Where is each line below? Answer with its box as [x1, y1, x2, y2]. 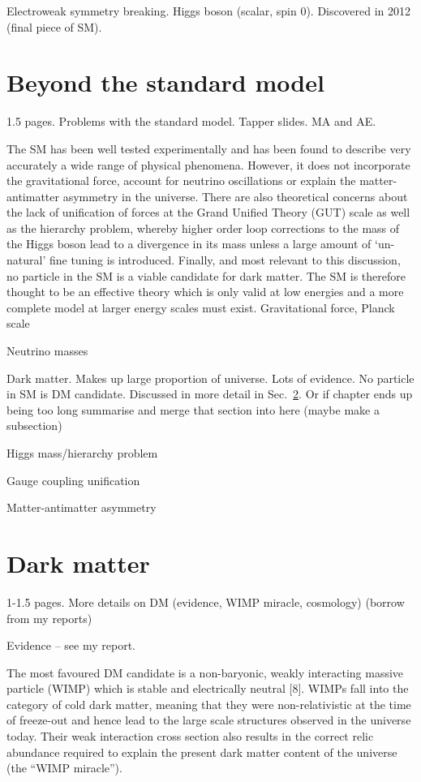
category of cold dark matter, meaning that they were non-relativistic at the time [6, 695, 411, 712]
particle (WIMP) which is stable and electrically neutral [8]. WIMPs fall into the [6, 680, 409, 697]
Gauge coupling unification [6, 471, 140, 488]
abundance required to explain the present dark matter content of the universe [6, 743, 397, 760]
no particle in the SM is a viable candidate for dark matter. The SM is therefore [6, 267, 406, 284]
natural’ [6, 251, 46, 269]
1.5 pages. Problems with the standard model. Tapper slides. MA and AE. [6, 113, 376, 130]
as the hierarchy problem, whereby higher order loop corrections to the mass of [6, 219, 400, 236]
